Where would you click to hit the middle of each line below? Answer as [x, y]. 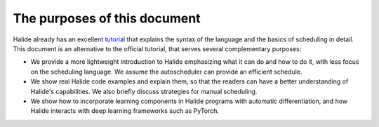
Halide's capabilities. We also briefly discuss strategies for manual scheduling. [144, 91]
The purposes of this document [107, 18]
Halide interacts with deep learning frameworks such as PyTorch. [125, 111]
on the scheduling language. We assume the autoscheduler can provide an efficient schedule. [166, 72]
